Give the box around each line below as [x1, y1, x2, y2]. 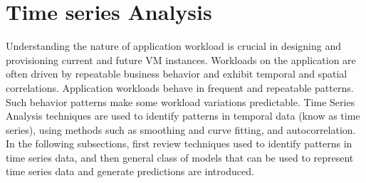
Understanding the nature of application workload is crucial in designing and [6, 38, 342, 53]
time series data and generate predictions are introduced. [6, 164, 254, 179]
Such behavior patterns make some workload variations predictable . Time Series [6, 94, 355, 109]
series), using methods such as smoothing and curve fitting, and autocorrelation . [6, 122, 356, 137]
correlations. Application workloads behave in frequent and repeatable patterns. [6, 80, 354, 95]
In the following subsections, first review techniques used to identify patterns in [6, 136, 352, 151]
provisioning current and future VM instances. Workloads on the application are [6, 52, 356, 67]
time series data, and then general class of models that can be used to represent [6, 150, 354, 164]
